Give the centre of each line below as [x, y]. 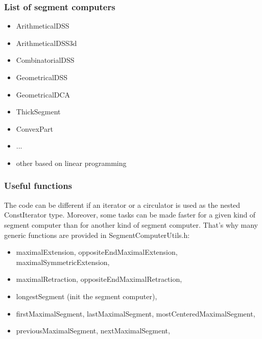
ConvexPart [34, 128]
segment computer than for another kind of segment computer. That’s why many [131, 224]
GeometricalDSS [42, 77]
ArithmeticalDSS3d [46, 43]
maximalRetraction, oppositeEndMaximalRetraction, [99, 279]
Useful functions [38, 186]
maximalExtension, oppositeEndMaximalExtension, [97, 252]
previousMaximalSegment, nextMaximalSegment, [93, 331]
